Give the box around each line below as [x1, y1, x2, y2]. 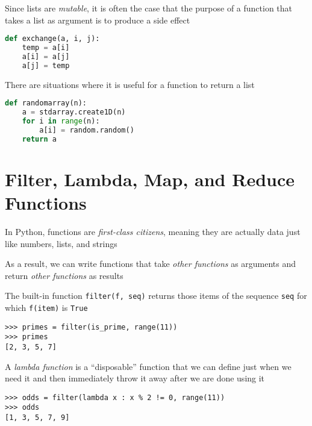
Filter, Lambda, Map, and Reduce [5, 166, 295, 191]
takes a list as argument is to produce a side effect [5, 13, 190, 26]
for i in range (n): [22, 117, 100, 126]
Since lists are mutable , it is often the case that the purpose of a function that [5, 2, 293, 14]
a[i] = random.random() [39, 125, 134, 134]
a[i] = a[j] [22, 52, 70, 61]
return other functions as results [5, 269, 123, 281]
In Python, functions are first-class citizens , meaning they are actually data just [5, 225, 301, 237]
